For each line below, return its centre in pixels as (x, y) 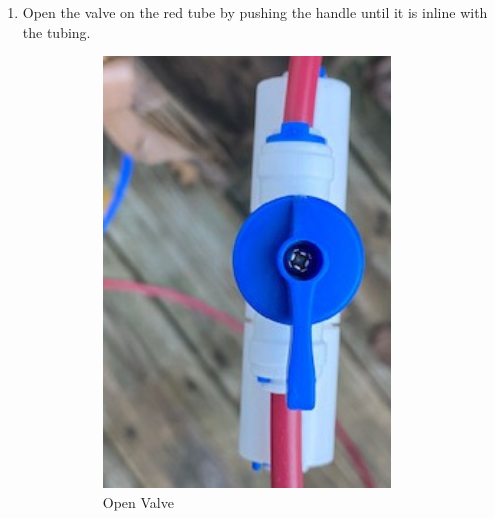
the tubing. (56, 31)
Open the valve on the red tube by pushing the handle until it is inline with (255, 12)
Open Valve (138, 502)
